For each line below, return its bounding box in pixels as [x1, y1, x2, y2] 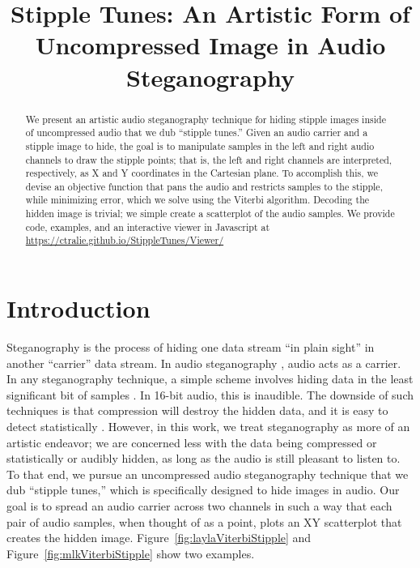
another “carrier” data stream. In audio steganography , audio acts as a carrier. [6, 354, 401, 371]
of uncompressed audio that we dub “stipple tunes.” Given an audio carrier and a [25, 126, 368, 139]
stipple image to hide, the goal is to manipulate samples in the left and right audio [25, 139, 375, 152]
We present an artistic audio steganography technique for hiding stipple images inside [25, 112, 386, 126]
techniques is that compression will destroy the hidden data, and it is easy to [6, 402, 388, 419]
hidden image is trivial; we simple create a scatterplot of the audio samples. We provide [25, 207, 395, 220]
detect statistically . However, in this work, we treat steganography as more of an [6, 418, 410, 435]
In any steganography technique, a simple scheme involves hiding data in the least [6, 370, 414, 387]
